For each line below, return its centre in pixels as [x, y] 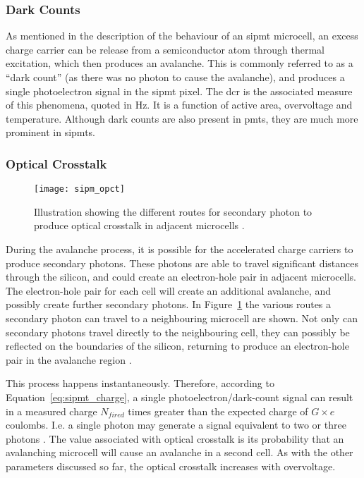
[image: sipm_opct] [79, 189]
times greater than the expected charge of [218, 411]
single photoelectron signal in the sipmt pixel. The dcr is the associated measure [179, 91]
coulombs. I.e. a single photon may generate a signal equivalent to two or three [176, 425]
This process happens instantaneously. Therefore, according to [140, 383]
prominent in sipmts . [51, 132]
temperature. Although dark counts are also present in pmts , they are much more [182, 118]
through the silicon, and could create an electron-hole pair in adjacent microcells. [181, 277]
